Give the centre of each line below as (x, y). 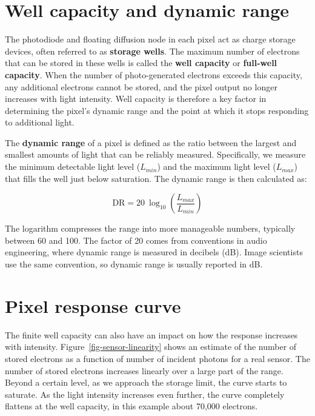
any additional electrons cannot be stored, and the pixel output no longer (141, 86)
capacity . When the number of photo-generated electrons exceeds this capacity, (154, 74)
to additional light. (40, 122)
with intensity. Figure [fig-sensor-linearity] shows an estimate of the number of (151, 347)
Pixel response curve (93, 305)
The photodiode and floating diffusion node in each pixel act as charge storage (150, 39)
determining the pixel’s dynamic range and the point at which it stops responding (157, 110)
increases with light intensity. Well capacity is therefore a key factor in (136, 99)
